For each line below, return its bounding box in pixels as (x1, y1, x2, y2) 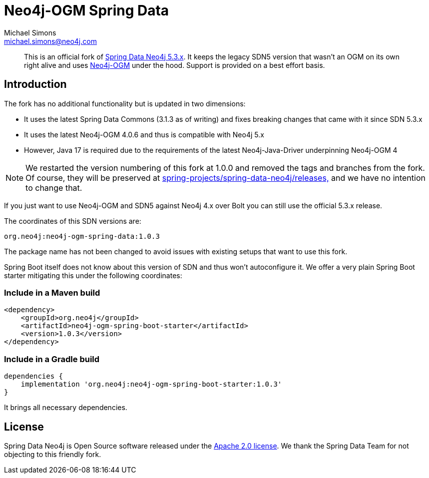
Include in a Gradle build (4, 354, 100, 364)
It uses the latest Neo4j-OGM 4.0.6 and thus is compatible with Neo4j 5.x (24, 130, 264, 139)
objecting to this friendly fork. (4, 450, 101, 459)
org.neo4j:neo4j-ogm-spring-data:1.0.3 (4, 232, 160, 240)
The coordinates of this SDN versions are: (4, 216, 141, 225)
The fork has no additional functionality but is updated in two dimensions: (4, 99, 246, 108)
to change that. (25, 182, 82, 193)
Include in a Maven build (4, 287, 100, 298)
